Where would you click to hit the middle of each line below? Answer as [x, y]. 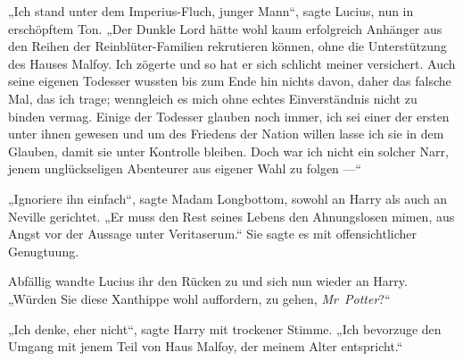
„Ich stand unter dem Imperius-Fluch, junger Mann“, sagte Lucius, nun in [211, 11]
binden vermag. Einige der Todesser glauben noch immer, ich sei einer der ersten [229, 116]
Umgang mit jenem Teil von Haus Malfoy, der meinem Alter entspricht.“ [206, 346]
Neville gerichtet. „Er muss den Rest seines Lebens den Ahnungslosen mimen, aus [231, 216]
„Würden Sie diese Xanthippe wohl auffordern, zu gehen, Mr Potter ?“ [199, 298]
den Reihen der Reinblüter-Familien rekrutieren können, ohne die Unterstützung [227, 46]
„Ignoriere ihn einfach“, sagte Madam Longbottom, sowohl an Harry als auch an [228, 198]
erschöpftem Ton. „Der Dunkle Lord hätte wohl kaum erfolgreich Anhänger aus [225, 28]
